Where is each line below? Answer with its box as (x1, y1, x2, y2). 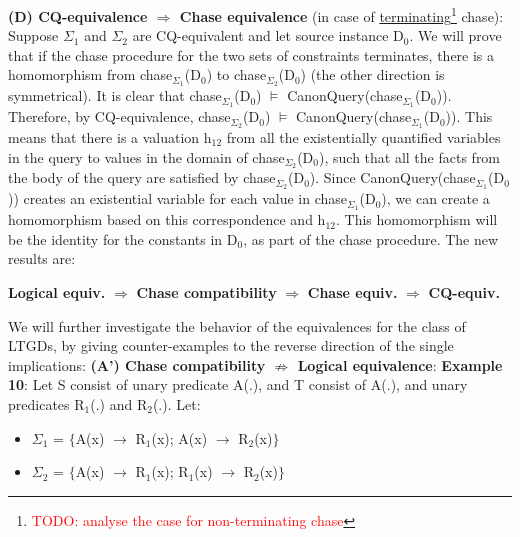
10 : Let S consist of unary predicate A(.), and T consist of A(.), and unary (8, 374, 468, 395)
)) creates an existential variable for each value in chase (8, 188, 348, 209)
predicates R (8, 393, 85, 414)
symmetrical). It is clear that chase (8, 85, 222, 106)
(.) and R (90, 393, 148, 414)
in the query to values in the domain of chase (8, 146, 285, 167)
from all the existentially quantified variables (226, 127, 501, 148)
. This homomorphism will (335, 209, 498, 230)
